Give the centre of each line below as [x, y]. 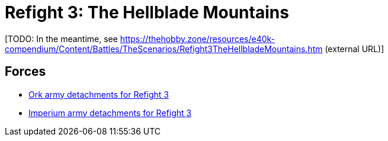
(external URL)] [355, 49]
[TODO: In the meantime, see [61, 39]
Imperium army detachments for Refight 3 [110, 113]
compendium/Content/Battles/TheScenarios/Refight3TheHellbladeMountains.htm [164, 49]
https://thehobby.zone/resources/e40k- [198, 39]
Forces [25, 72]
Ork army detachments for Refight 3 [99, 94]
